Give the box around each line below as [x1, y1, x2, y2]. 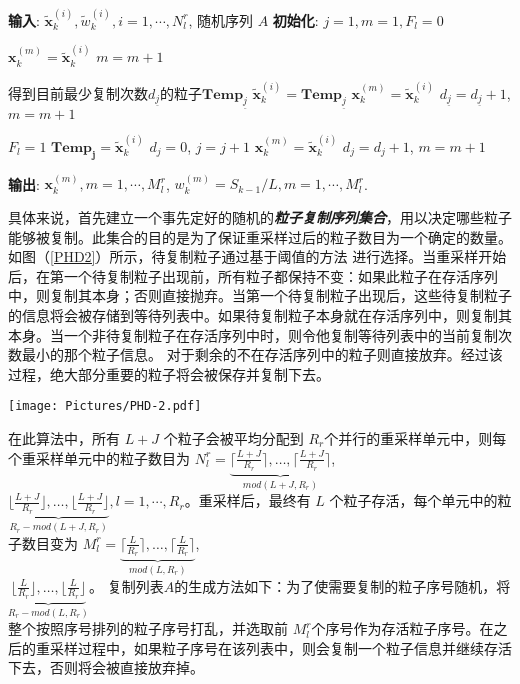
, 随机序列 [188, 9, 254, 30]
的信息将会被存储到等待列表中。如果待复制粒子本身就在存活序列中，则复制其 [8, 304, 512, 325]
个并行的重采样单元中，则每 [324, 428, 507, 448]
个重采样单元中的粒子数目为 [8, 447, 190, 468]
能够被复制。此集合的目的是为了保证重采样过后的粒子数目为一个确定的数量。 [8, 226, 512, 247]
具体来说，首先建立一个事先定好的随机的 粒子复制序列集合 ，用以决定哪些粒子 [8, 207, 512, 227]
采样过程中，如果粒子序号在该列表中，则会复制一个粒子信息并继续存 [49, 637, 498, 658]
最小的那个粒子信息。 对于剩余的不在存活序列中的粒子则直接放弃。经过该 [21, 344, 503, 365]
